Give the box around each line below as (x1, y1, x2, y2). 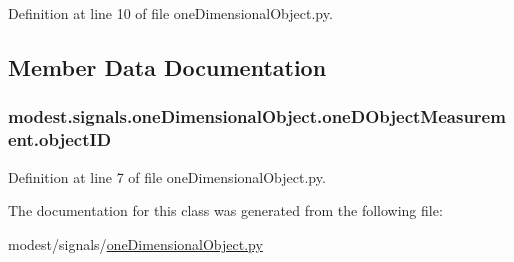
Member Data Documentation (8, 51, 327, 82)
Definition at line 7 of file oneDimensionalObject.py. (8, 166, 326, 187)
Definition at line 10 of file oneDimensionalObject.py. (8, 3, 333, 23)
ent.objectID (8, 127, 112, 152)
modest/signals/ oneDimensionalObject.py (8, 233, 263, 254)
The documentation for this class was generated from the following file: (8, 200, 443, 221)
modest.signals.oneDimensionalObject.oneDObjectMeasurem (8, 104, 506, 129)
